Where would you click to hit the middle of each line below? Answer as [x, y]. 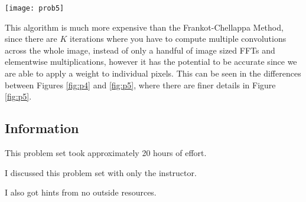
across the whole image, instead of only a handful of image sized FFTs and [140, 50]
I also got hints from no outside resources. [81, 192]
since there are [31, 39]
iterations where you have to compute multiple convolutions [178, 39]
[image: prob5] [35, 8]
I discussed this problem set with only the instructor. [101, 172]
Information [42, 128]
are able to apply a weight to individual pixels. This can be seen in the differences [153, 73]
